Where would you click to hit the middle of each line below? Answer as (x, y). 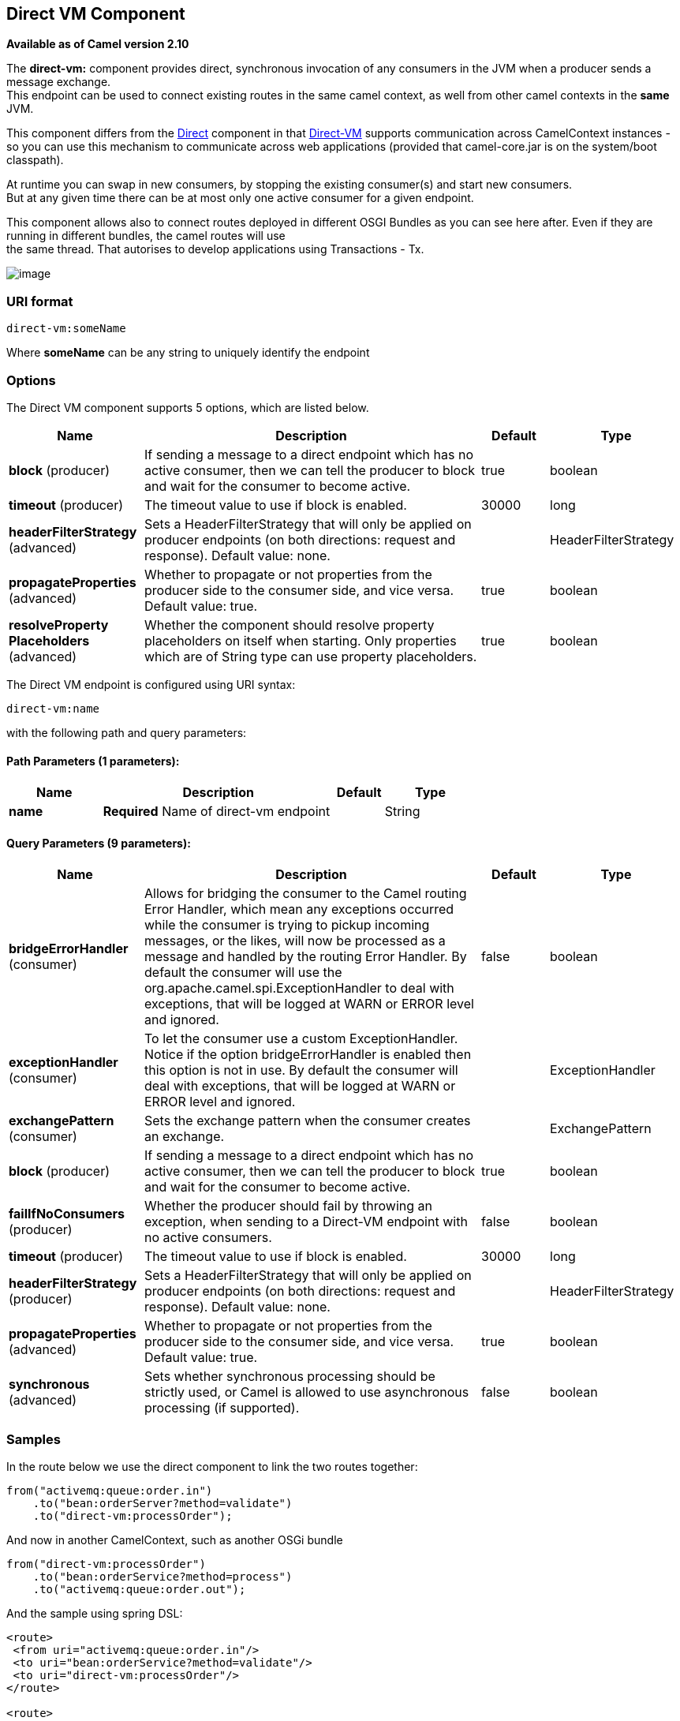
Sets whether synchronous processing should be (290, 1377)
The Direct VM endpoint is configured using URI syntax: (151, 684)
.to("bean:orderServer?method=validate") (163, 1504)
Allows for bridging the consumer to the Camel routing (306, 894)
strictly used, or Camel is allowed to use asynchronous (307, 1392)
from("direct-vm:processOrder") (106, 1564)
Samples (34, 1439)
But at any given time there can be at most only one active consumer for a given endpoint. (240, 198)
